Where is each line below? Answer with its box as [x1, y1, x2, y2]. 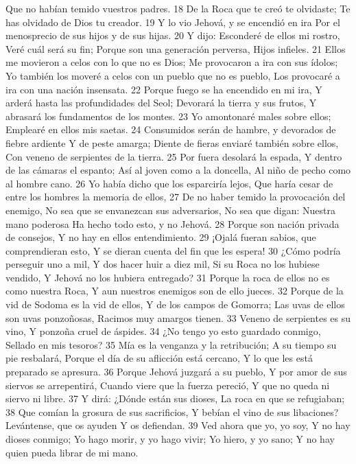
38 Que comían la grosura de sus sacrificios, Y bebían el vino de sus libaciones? [5, 404, 339, 419]
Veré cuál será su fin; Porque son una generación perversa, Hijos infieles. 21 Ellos [5, 41, 346, 56]
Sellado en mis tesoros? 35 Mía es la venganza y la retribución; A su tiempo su [5, 337, 337, 351]
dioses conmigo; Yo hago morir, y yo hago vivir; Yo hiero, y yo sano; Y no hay [5, 432, 335, 445]
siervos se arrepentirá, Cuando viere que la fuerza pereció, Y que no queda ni [5, 378, 330, 392]
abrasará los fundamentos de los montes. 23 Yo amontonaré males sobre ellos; [5, 108, 331, 123]
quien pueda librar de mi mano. [5, 445, 139, 459]
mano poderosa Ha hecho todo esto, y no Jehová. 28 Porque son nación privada [5, 216, 340, 231]
